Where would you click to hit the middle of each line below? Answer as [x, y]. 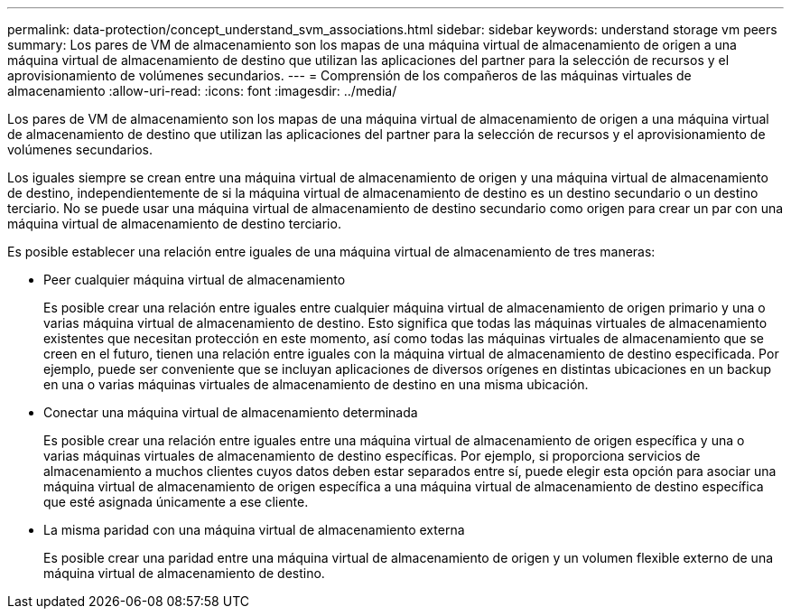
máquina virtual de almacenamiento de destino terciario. [174, 224]
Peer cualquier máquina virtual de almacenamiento [195, 280]
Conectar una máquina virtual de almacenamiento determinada [231, 412]
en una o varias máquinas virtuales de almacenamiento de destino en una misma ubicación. [316, 384]
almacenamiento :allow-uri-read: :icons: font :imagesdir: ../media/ [202, 91]
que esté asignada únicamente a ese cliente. [176, 502]
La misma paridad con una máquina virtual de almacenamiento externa [254, 530]
